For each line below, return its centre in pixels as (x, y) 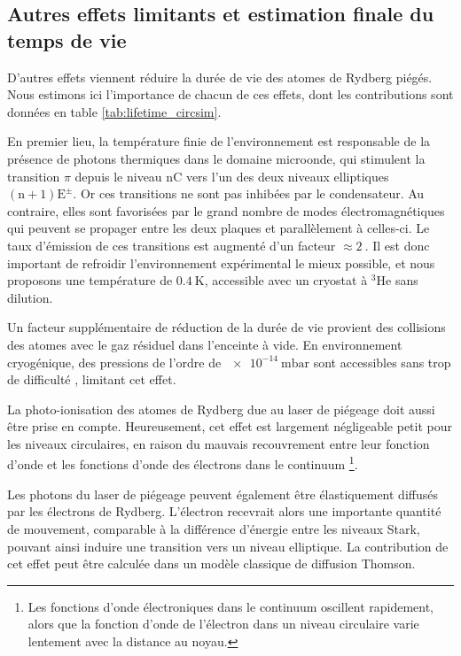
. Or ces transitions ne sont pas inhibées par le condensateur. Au (249, 193)
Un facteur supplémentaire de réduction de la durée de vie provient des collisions (227, 327)
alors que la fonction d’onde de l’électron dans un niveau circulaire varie (223, 624)
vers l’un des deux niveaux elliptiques (287, 176)
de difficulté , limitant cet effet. (92, 379)
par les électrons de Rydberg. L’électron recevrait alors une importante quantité (224, 511)
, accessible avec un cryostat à (286, 280)
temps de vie (67, 39)
